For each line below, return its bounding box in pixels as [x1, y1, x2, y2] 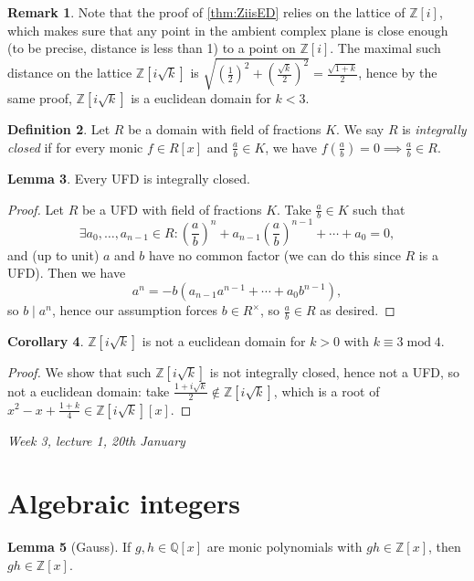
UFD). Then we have [7, 263, 126, 282]
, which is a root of [273, 381, 380, 400]
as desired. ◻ [320, 301, 395, 320]
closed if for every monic [7, 137, 143, 156]
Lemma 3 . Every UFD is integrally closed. [7, 168, 250, 187]
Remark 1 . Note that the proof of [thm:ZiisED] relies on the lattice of [7, 3, 406, 21]
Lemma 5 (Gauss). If [7, 537, 132, 556]
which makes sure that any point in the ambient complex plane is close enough [7, 20, 448, 39]
